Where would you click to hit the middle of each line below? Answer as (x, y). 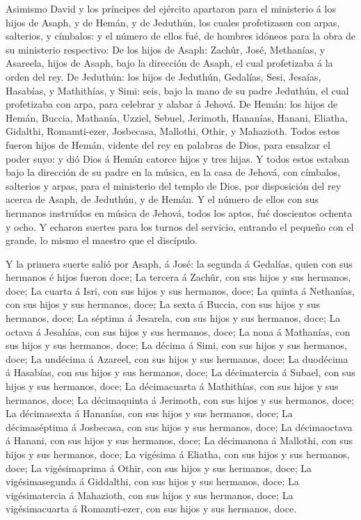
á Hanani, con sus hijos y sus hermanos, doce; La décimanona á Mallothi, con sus (179, 440)
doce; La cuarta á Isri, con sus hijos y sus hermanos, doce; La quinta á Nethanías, (180, 290)
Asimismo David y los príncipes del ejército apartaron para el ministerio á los (171, 8)
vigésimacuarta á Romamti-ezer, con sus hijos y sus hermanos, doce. (151, 509)
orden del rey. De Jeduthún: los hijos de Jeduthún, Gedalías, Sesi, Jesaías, (163, 76)
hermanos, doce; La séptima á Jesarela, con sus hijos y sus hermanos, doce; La (173, 318)
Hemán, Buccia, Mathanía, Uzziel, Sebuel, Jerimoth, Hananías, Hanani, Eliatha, (177, 117)
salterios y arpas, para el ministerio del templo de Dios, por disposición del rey (174, 185)
